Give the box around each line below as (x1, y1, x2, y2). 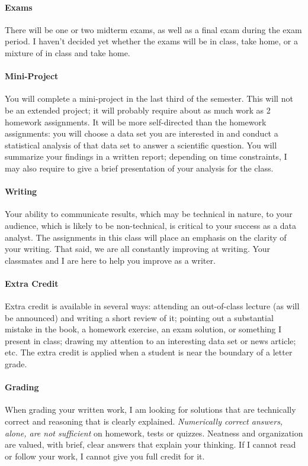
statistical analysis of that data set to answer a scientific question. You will (5, 138, 277, 151)
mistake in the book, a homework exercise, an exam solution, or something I (5, 323, 282, 335)
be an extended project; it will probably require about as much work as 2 (5, 103, 271, 116)
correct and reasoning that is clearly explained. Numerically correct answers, (5, 415, 283, 428)
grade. (5, 358, 27, 370)
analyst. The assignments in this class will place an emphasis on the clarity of (5, 231, 287, 243)
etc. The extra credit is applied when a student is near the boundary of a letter (5, 346, 293, 358)
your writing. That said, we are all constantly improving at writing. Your (5, 242, 271, 255)
